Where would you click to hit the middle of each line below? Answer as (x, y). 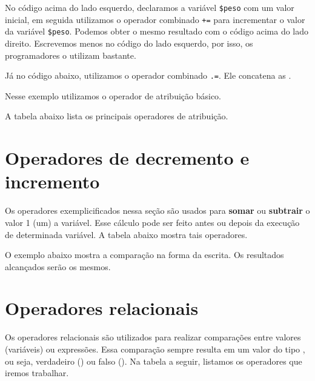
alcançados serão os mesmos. (58, 266)
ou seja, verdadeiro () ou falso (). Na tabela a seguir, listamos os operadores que (154, 361)
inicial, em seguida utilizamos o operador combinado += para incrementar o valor (155, 19)
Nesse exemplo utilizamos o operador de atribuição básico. (113, 95)
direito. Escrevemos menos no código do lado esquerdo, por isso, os (129, 43)
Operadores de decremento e (127, 158)
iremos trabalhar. (37, 373)
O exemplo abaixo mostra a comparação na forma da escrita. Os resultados (144, 255)
